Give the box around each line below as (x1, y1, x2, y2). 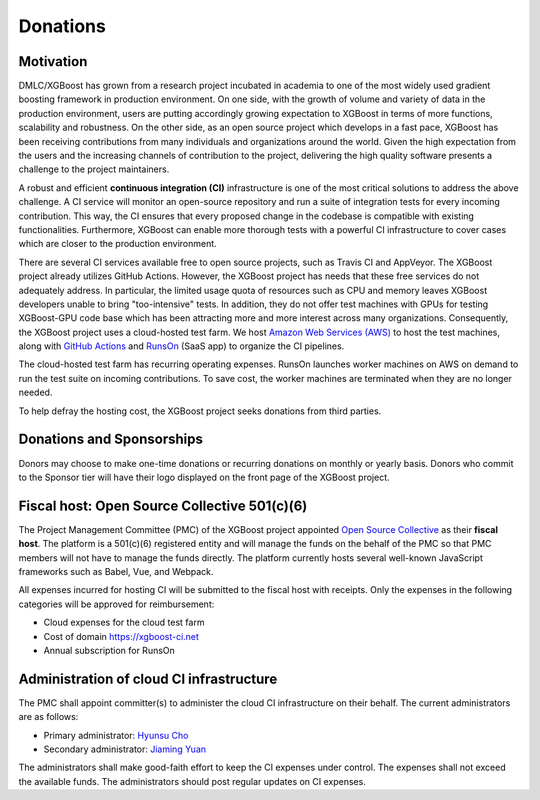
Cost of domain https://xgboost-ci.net (43, 630, 200, 642)
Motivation (18, 53, 88, 70)
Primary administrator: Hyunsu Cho (43, 729, 189, 741)
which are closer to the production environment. (18, 238, 217, 250)
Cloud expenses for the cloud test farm (43, 616, 205, 629)
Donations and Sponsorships (18, 431, 204, 448)
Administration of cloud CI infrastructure (18, 670, 278, 687)
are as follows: (18, 711, 79, 723)
